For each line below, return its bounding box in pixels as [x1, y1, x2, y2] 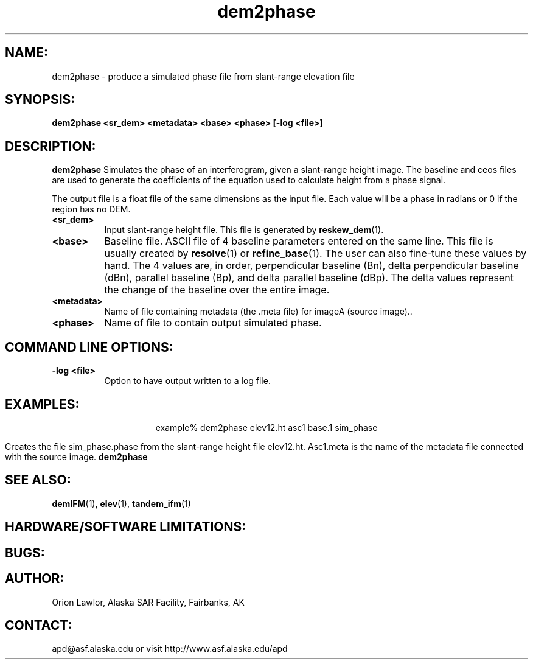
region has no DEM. [52, 204, 131, 215]
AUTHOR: [5, 571, 64, 587]
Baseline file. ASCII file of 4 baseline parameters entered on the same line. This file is [104, 235, 493, 248]
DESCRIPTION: [5, 138, 96, 154]
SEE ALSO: [5, 472, 71, 488]
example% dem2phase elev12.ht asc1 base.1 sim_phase [155, 422, 378, 433]
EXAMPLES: [5, 396, 80, 412]
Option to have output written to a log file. [104, 376, 271, 386]
